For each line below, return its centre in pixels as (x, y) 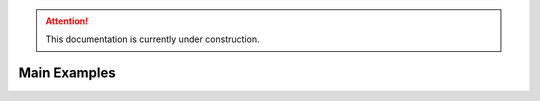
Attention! (67, 21)
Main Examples (67, 73)
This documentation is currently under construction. (152, 39)
